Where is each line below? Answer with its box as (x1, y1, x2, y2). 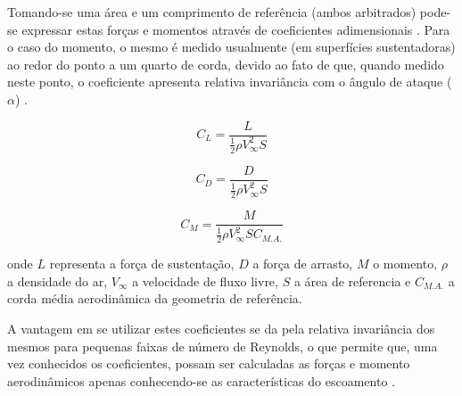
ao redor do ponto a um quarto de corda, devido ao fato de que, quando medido (7, 54, 444, 73)
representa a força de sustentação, (49, 254, 235, 273)
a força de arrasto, (252, 254, 353, 273)
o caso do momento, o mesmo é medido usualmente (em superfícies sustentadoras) (7, 37, 456, 56)
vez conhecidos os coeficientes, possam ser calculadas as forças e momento (7, 354, 410, 373)
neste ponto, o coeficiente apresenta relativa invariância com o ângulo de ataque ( (7, 72, 452, 91)
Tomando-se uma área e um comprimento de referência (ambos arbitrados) (7, 3, 417, 21)
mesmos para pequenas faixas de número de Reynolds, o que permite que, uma (7, 336, 438, 355)
